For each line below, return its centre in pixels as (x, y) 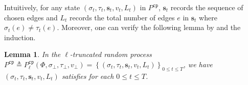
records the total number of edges (122, 17)
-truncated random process (111, 54)
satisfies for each (88, 76)
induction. (20, 37)
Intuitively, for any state (42, 7)
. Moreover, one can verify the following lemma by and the (149, 27)
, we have (198, 64)
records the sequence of (207, 7)
